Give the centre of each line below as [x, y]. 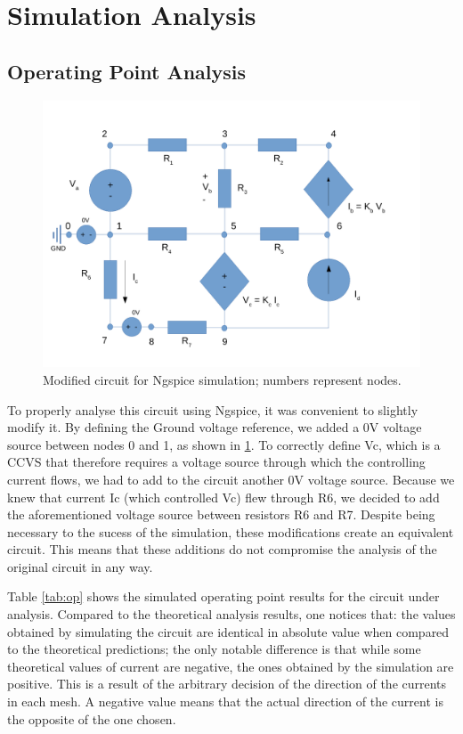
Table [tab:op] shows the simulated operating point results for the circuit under [223, 596]
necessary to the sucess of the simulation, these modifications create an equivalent [231, 531]
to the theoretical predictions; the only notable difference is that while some [214, 649]
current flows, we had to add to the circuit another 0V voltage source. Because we [231, 479]
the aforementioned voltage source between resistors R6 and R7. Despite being [221, 514]
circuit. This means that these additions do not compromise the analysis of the [222, 549]
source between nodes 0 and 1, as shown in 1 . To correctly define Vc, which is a [224, 444]
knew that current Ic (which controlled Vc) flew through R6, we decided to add [223, 497]
